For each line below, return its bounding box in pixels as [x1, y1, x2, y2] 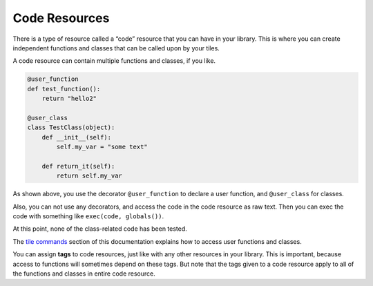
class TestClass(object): [27, 124, 115, 131]
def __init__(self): [41, 133, 112, 141]
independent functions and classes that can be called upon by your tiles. [12, 44, 220, 52]
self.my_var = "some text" [56, 143, 148, 151]
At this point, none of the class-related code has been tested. [12, 225, 188, 233]
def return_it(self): [41, 162, 115, 170]
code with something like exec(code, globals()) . [12, 211, 164, 220]
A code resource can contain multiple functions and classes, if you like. [12, 57, 216, 65]
